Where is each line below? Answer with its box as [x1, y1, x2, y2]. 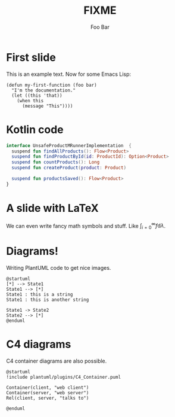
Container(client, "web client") [6, 385, 89, 391]
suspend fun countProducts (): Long [11, 159, 100, 165]
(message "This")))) [21, 103, 73, 109]
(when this [17, 98, 44, 104]
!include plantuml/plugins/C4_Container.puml [6, 375, 121, 381]
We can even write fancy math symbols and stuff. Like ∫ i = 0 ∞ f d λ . [6, 221, 166, 231]
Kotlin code [6, 123, 64, 136]
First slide [6, 50, 57, 64]
